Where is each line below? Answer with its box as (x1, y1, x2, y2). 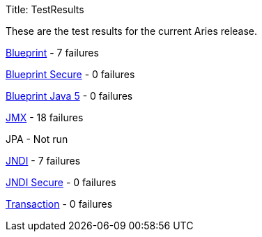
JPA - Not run (6, 133, 68, 145)
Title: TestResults (6, 3, 84, 15)
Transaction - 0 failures (6, 198, 113, 210)
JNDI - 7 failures (6, 155, 81, 167)
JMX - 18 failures (6, 112, 84, 123)
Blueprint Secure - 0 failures (6, 68, 135, 80)
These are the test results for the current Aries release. (6, 25, 258, 37)
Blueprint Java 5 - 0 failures (6, 90, 133, 102)
